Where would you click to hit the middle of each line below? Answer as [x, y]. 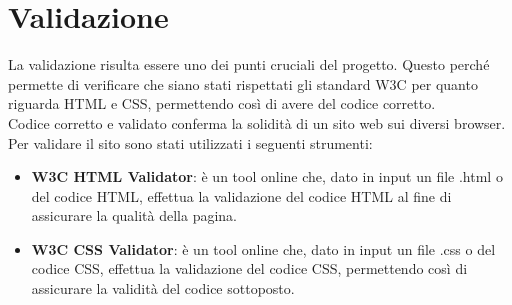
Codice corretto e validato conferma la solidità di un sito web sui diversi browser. [257, 122]
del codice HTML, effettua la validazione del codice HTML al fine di [241, 195]
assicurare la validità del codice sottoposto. [163, 288]
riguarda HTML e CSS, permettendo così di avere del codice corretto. [222, 103]
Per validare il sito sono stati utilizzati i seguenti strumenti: [190, 142]
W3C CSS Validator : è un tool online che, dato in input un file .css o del [263, 248]
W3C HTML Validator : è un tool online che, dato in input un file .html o [267, 176]
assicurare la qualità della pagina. [134, 215]
